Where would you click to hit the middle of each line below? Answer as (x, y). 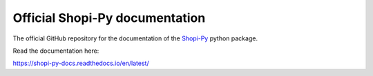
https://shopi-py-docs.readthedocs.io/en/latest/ (81, 63)
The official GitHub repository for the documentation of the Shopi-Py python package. (135, 38)
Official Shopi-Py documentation (109, 18)
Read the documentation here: (56, 51)
